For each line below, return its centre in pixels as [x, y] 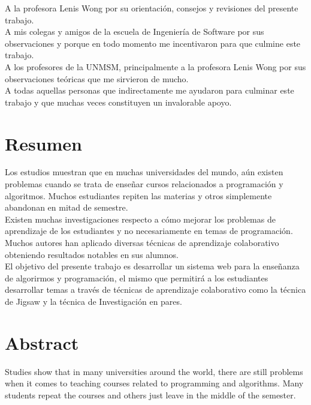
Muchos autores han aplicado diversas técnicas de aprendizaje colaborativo [142, 243]
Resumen [43, 143]
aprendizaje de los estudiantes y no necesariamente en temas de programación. [149, 231]
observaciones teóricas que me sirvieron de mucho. [97, 78]
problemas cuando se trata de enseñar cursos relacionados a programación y [144, 184]
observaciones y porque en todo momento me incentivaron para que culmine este [153, 43]
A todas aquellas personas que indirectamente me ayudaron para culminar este [150, 90]
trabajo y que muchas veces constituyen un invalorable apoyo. [118, 102]
